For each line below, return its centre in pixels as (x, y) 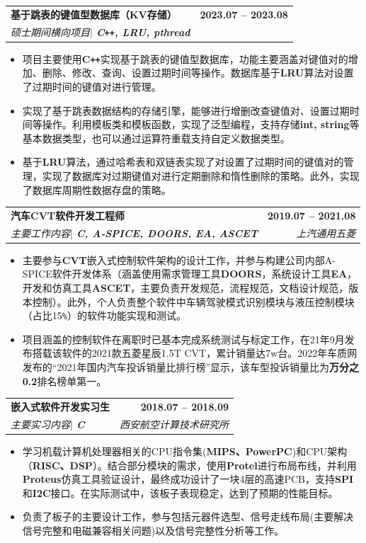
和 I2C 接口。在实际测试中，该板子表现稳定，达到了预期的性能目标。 (180, 492)
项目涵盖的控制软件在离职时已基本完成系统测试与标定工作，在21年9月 (183, 339)
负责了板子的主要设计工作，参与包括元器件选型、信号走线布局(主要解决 (188, 516)
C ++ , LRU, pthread (143, 32)
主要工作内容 (40, 233)
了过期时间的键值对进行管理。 (92, 86)
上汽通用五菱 (326, 233)
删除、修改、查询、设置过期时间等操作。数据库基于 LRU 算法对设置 (198, 73)
